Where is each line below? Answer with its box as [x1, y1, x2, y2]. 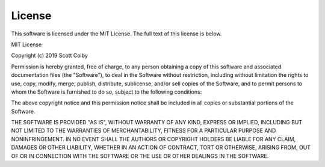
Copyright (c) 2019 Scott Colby [11, 52, 88, 59]
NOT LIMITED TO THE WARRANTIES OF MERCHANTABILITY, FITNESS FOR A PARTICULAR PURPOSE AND [11, 127, 276, 135]
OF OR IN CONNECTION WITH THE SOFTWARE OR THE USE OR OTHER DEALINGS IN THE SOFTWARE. [11, 152, 269, 159]
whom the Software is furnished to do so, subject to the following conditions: [11, 88, 202, 96]
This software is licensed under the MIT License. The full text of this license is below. [11, 30, 222, 37]
